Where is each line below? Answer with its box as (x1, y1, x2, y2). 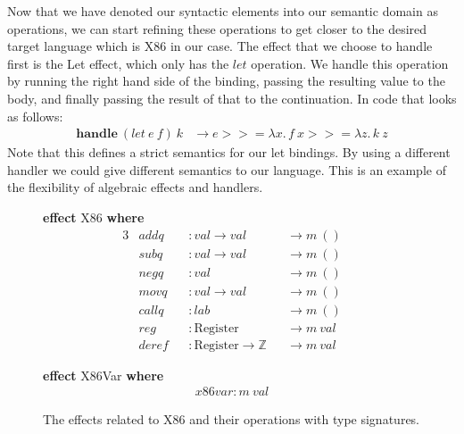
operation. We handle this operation (251, 54, 449, 72)
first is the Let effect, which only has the (7, 54, 229, 72)
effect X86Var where (43, 365, 164, 384)
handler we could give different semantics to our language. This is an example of (7, 160, 446, 179)
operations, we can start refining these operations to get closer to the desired (7, 19, 427, 38)
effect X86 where (43, 207, 145, 226)
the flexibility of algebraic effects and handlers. (7, 178, 263, 196)
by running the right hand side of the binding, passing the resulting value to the (7, 71, 445, 90)
